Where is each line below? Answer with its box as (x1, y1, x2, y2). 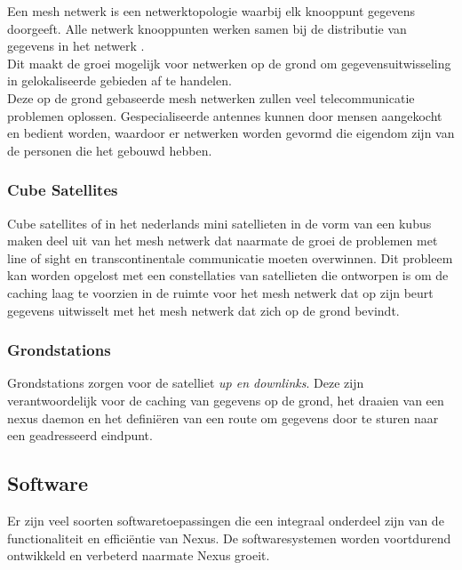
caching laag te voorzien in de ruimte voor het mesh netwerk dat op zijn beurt (7, 283, 434, 301)
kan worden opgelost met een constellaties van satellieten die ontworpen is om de (7, 266, 449, 285)
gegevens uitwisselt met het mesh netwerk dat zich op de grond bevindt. (7, 301, 400, 319)
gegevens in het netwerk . (7, 36, 145, 55)
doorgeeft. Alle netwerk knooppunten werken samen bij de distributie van (7, 19, 407, 37)
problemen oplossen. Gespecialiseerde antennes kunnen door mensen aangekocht (7, 106, 442, 124)
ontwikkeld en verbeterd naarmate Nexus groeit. (7, 546, 270, 565)
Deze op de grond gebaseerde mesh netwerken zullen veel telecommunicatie (7, 88, 415, 107)
